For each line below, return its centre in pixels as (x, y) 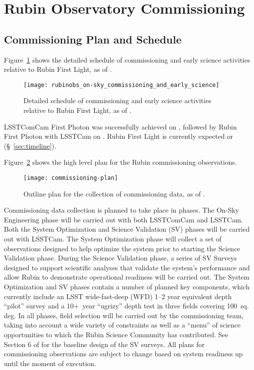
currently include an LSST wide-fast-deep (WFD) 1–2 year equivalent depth (118, 296)
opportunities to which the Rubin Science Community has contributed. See (116, 334)
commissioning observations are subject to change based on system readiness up (123, 354)
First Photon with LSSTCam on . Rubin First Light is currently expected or (119, 136)
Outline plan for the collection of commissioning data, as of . (114, 193)
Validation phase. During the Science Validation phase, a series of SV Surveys (120, 258)
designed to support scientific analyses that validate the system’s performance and (127, 267)
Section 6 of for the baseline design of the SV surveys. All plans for (104, 344)
